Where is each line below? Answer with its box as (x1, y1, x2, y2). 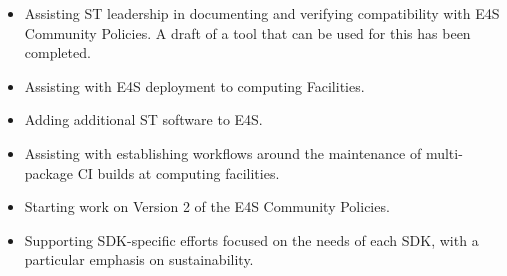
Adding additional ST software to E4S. (24, 109, 263, 130)
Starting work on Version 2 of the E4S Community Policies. (24, 196, 390, 217)
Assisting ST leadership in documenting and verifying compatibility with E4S (24, 3, 500, 23)
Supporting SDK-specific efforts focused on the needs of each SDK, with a (24, 229, 479, 250)
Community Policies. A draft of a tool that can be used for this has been (24, 22, 471, 43)
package (24, 162, 74, 183)
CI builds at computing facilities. (77, 162, 280, 183)
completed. (24, 42, 91, 63)
